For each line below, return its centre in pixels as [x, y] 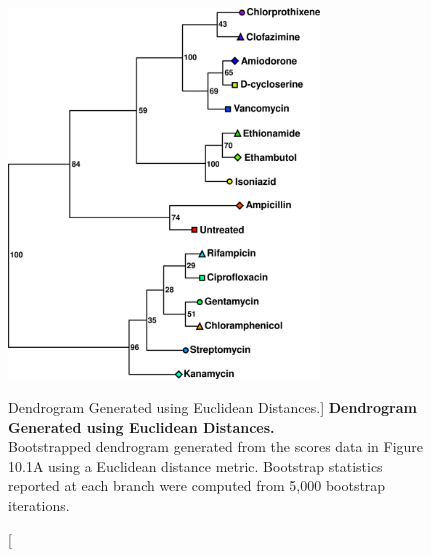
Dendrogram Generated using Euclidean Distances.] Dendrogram [212, 407]
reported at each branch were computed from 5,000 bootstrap [197, 485]
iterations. [39, 505]
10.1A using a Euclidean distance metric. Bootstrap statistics [195, 465]
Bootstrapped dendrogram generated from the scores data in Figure [216, 446]
